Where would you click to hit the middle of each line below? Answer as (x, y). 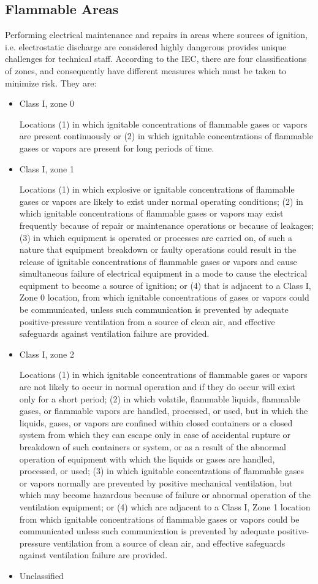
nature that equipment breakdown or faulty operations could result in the (158, 249)
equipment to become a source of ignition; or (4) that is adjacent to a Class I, (165, 285)
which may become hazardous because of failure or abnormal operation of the (165, 495)
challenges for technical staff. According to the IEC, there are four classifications (156, 59)
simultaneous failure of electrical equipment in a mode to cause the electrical (163, 273)
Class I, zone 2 (47, 354)
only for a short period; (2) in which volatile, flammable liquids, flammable (160, 398)
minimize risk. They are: (51, 83)
